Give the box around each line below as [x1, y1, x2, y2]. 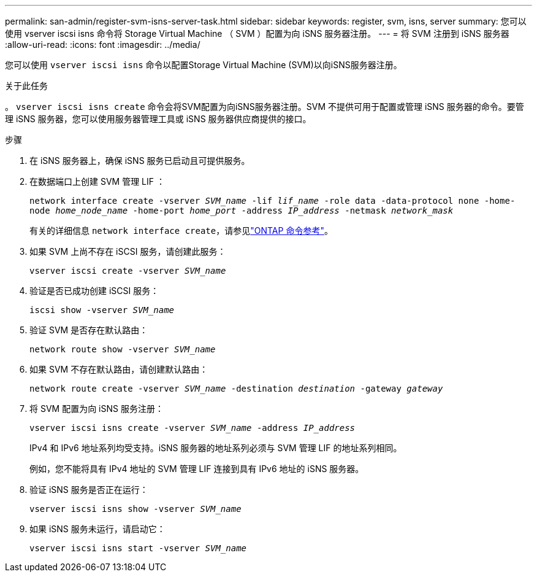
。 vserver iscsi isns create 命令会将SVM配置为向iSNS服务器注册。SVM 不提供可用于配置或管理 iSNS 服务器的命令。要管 [5, 101, 524, 112]
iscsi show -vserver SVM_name [29, 305, 175, 315]
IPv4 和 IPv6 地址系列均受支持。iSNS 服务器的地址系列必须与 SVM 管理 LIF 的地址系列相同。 [29, 443, 402, 453]
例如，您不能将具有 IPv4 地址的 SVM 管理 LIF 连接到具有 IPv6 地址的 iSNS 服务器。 [29, 463, 364, 474]
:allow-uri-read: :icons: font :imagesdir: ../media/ [5, 39, 200, 50]
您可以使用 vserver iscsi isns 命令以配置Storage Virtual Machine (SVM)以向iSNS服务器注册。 [5, 60, 402, 70]
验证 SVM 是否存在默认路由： [29, 325, 148, 335]
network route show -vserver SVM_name [29, 344, 216, 354]
